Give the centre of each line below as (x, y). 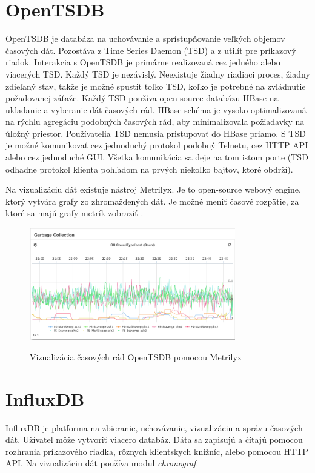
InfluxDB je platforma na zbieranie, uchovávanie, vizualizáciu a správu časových (154, 427)
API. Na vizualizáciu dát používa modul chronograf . (102, 463)
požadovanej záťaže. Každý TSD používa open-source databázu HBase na (142, 98)
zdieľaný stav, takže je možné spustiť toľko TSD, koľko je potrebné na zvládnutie (156, 86)
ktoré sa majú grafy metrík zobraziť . (75, 213)
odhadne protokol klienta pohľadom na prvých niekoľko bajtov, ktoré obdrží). (149, 169)
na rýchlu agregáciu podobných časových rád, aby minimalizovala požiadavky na (155, 121)
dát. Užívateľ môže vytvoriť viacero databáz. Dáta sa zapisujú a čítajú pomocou (154, 439)
